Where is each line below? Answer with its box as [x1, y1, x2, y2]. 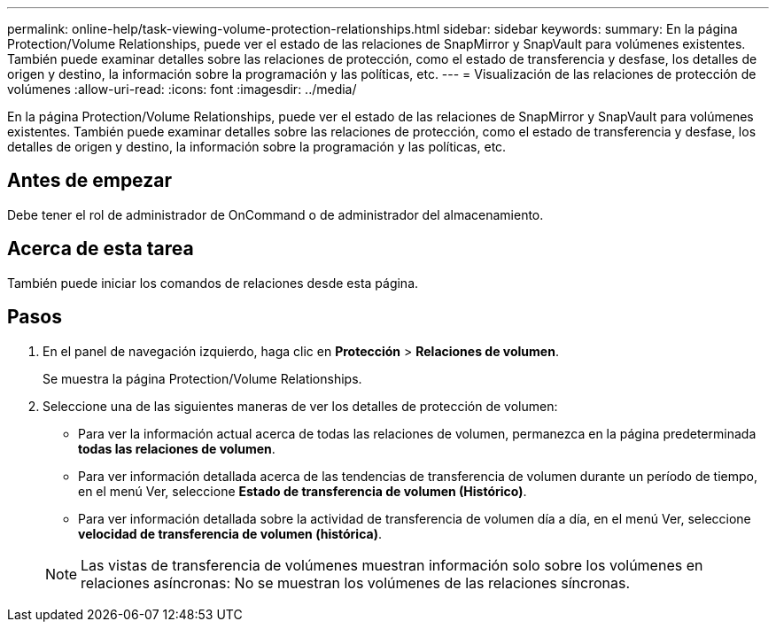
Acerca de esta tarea [7, 237, 194, 260]
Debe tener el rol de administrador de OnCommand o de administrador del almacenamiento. [7, 206, 544, 222]
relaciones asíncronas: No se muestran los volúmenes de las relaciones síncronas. [81, 573, 631, 592]
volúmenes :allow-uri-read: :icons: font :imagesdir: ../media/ [7, 82, 357, 97]
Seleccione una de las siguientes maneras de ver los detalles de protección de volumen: [43, 398, 558, 414]
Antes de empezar [7, 169, 172, 192]
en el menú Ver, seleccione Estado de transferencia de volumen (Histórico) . [78, 483, 527, 499]
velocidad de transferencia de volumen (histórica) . [78, 525, 382, 541]
